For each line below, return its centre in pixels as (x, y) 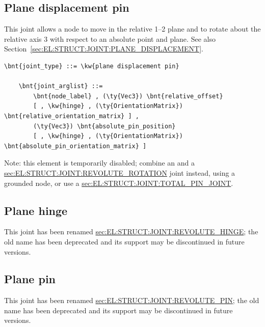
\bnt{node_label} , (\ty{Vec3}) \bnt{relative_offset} (128, 96)
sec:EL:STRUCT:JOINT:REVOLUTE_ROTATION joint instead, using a (120, 172)
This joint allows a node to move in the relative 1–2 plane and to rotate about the (132, 29)
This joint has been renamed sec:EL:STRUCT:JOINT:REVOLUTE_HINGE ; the (131, 231)
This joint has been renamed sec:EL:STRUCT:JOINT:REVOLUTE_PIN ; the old (132, 300)
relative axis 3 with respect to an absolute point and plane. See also (110, 38)
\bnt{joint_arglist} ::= (61, 86)
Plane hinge (36, 210)
